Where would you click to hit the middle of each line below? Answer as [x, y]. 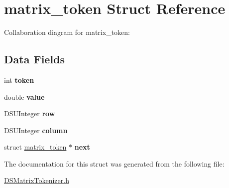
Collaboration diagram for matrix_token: [67, 32]
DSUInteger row [30, 113]
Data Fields [35, 59]
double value [24, 96]
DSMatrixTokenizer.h [37, 180]
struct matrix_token [35, 147]
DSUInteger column [36, 130]
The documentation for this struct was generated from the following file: [114, 163]
